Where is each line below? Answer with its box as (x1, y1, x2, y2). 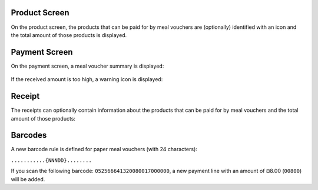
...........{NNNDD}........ (11, 156, 92, 164)
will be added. (11, 175, 45, 182)
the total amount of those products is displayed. (11, 31, 127, 38)
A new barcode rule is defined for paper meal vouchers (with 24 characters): (11, 146, 197, 153)
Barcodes (11, 130, 47, 141)
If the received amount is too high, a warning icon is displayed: (11, 76, 163, 83)
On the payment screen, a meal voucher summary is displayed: (11, 62, 164, 69)
